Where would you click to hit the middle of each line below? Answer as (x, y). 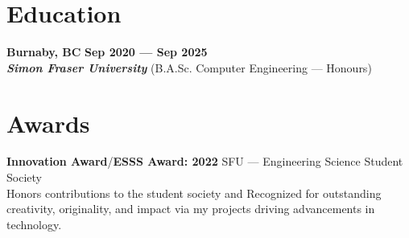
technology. (34, 224)
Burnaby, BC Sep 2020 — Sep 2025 (107, 52)
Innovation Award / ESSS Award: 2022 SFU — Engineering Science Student (205, 161)
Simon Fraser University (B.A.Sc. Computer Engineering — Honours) (189, 67)
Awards (48, 123)
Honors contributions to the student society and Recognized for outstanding (194, 193)
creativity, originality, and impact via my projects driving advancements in (191, 209)
